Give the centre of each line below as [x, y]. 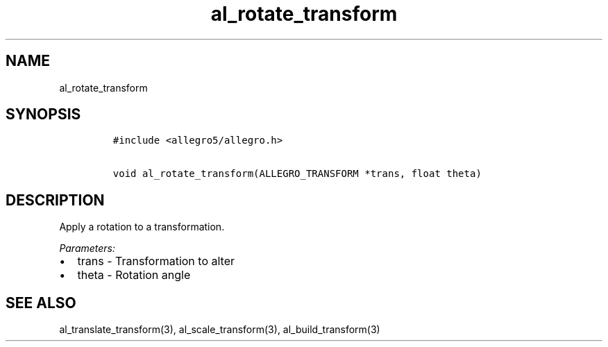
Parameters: [87, 248]
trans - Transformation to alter [156, 261]
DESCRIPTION [55, 200]
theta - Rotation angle [134, 275]
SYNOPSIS [43, 115]
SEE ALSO [41, 303]
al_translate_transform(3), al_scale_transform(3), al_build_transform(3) [220, 330]
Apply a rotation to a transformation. [142, 227]
